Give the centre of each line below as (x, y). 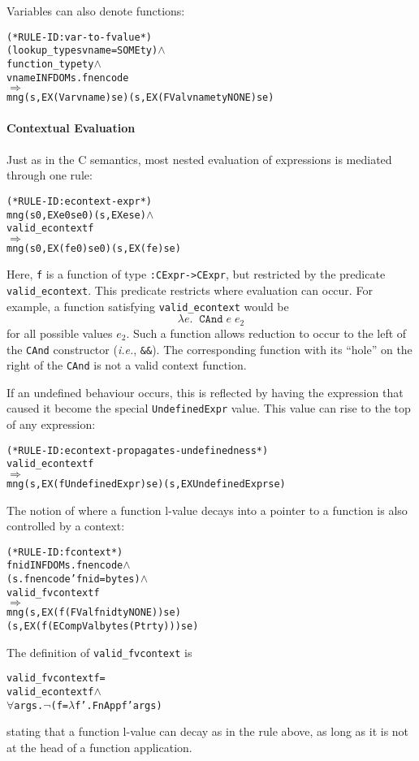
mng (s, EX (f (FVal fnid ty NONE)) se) (94, 613)
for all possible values (60, 333)
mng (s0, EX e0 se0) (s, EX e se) (76, 215)
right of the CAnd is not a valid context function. (127, 365)
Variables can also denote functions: (96, 11)
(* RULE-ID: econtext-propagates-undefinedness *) (138, 450)
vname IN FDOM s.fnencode (68, 78)
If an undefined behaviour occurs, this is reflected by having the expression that (205, 392)
